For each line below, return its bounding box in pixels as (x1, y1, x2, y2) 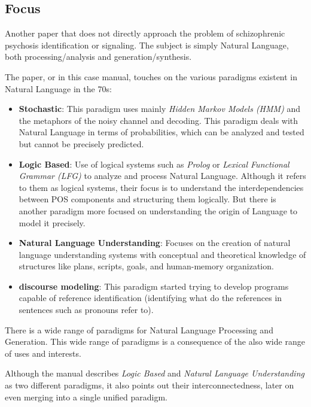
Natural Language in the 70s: (5, 82, 112, 95)
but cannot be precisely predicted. (19, 137, 144, 150)
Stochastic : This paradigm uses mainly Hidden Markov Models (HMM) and (19, 102, 301, 115)
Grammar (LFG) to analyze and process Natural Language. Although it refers (19, 169, 306, 182)
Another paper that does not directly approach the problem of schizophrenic (5, 27, 285, 40)
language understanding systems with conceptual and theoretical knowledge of (19, 248, 306, 260)
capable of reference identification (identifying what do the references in (19, 291, 282, 304)
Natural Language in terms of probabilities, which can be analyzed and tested (19, 126, 304, 138)
